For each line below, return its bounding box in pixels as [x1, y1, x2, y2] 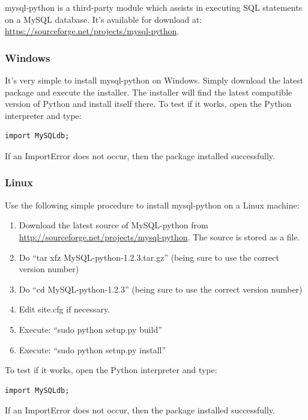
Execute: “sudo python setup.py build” [19, 323, 162, 335]
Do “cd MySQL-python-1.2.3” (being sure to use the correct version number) [19, 282, 303, 295]
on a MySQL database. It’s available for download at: [5, 13, 202, 25]
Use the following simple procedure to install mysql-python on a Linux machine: [5, 198, 300, 211]
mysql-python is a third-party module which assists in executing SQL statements [5, 1, 303, 13]
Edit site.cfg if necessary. [19, 303, 110, 315]
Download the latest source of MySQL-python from [19, 219, 208, 231]
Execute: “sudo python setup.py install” [19, 343, 166, 356]
